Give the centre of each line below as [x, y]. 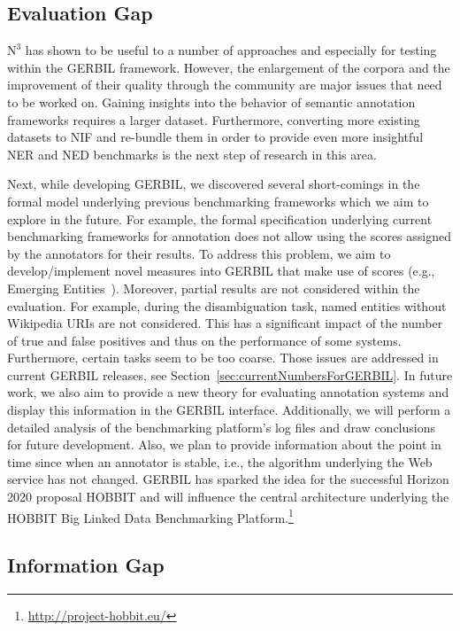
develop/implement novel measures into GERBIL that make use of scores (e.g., [221, 271]
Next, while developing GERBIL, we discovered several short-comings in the [214, 184]
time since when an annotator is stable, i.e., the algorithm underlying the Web [220, 461]
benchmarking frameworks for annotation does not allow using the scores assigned [230, 236]
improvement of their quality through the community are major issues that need [225, 85]
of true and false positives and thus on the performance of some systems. [204, 340]
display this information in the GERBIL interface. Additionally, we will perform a [229, 410]
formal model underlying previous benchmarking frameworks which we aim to [218, 201]
